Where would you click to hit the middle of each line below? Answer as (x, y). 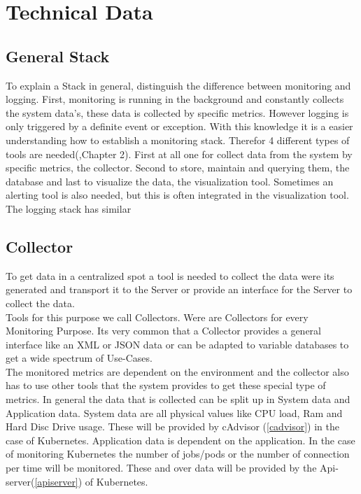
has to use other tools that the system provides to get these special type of (166, 385)
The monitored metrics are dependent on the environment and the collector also (177, 371)
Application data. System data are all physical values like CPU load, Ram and (174, 412)
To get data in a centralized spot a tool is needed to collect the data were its (170, 275)
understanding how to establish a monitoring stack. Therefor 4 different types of (178, 140)
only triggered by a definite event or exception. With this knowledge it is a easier (179, 126)
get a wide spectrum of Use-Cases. (79, 358)
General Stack (58, 56)
